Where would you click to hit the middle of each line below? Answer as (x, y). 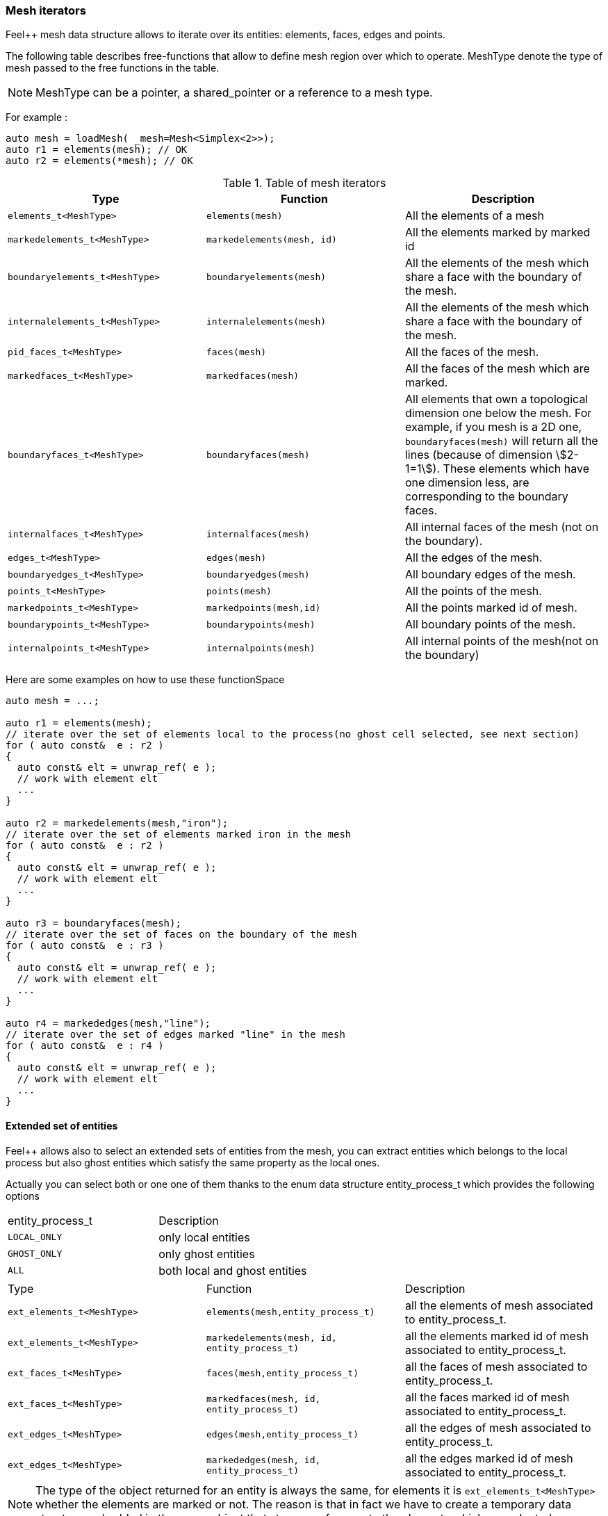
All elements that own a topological (496, 399)
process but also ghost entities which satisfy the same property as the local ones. (193, 1162)
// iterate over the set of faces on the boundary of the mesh (181, 935)
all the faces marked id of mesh (487, 1397)
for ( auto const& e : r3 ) (85, 946)
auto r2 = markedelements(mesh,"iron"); (117, 823)
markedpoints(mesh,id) (263, 608)
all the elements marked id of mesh (496, 1336)
